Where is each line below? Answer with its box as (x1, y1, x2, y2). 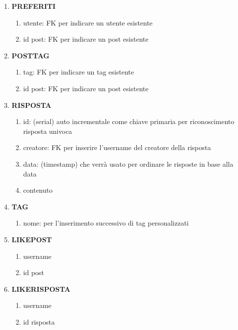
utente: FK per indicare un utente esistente (23, 17, 153, 27)
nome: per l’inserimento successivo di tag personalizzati (23, 218, 189, 228)
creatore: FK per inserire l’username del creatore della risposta (23, 142, 211, 152)
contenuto (23, 185, 53, 195)
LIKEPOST (11, 234, 52, 244)
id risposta (23, 316, 55, 327)
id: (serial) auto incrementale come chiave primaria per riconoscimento (23, 116, 235, 127)
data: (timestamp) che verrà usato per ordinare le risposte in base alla (23, 158, 234, 169)
